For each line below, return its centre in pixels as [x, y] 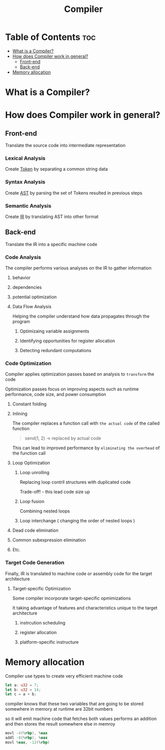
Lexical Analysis [25, 158]
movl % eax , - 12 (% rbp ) [28, 743]
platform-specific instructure [49, 642]
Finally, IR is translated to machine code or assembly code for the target [79, 573]
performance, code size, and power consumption [56, 394]
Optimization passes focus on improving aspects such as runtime [72, 389]
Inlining [20, 414]
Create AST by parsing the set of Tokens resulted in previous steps [74, 193]
